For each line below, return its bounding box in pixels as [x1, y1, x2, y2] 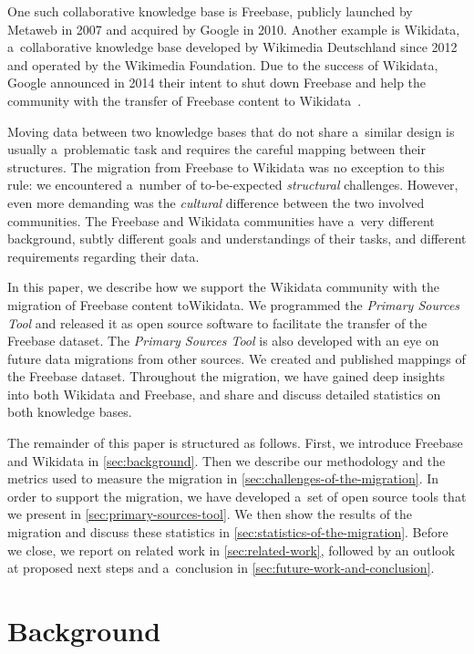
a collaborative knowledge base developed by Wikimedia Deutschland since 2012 [7, 37, 458, 57]
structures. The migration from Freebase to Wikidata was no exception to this [7, 157, 445, 176]
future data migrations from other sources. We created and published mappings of [7, 348, 466, 368]
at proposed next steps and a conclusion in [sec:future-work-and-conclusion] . [7, 558, 435, 577]
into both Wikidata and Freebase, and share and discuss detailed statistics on [7, 384, 441, 403]
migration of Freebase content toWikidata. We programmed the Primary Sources [7, 295, 460, 314]
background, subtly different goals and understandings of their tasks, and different [7, 229, 467, 248]
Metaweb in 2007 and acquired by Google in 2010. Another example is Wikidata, [7, 19, 460, 38]
